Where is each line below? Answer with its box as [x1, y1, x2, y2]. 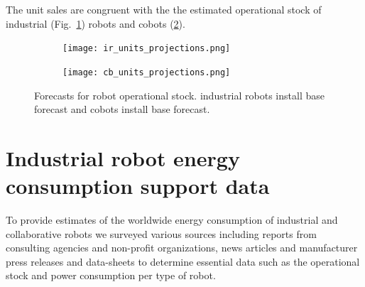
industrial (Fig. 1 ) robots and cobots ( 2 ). [6, 16, 185, 31]
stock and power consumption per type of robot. [6, 268, 216, 283]
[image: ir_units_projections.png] [62, 43, 231, 54]
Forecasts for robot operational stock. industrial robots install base [34, 87, 325, 102]
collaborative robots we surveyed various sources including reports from [6, 226, 317, 241]
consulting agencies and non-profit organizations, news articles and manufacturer [6, 240, 358, 255]
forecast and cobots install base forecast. [34, 102, 210, 117]
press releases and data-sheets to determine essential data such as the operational [6, 254, 360, 269]
